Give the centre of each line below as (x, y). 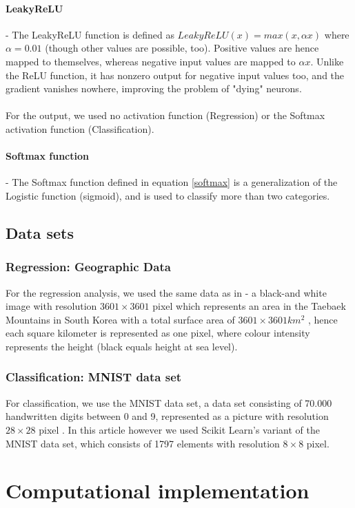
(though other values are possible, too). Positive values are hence (182, 48)
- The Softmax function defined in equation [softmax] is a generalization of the (172, 182)
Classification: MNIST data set (94, 377)
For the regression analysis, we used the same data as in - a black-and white (166, 292)
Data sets (40, 232)
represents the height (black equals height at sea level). (122, 346)
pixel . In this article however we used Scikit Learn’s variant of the (179, 429)
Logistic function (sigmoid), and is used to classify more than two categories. (168, 195)
